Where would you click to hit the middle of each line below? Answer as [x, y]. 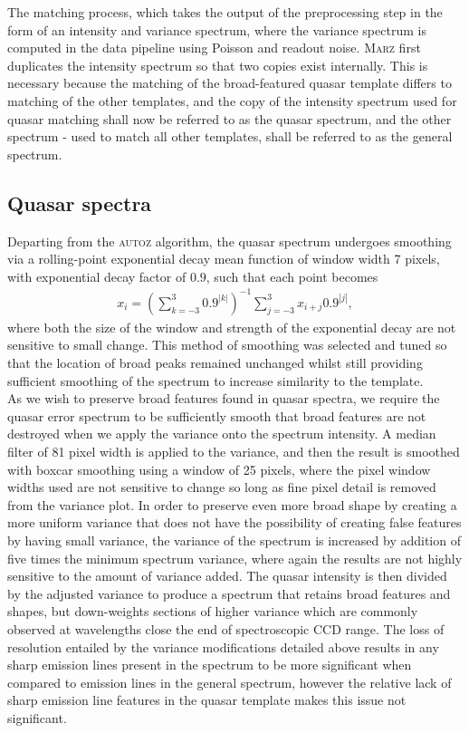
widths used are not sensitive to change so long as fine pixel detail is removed [222, 487]
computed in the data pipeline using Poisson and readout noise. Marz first [214, 48]
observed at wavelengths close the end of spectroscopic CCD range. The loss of [226, 628]
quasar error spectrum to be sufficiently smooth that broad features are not [217, 415]
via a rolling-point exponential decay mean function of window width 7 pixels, [224, 259]
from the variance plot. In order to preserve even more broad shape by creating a [232, 504]
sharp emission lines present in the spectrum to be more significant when [210, 665]
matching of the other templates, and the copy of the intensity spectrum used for [232, 100]
